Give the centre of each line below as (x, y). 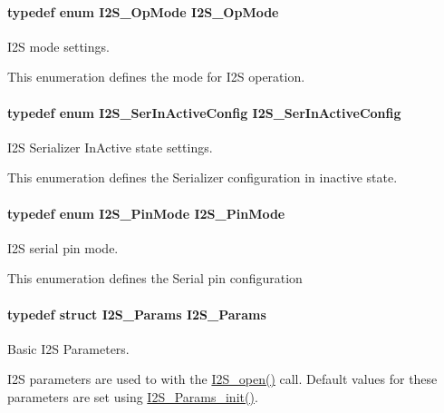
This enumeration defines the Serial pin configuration (155, 278)
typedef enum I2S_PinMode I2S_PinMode (146, 213)
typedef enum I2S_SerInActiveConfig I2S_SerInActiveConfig (204, 112)
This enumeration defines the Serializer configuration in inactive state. (203, 177)
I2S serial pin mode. (63, 247)
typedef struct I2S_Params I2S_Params (137, 314)
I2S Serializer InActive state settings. (110, 147)
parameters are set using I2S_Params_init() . (133, 396)
